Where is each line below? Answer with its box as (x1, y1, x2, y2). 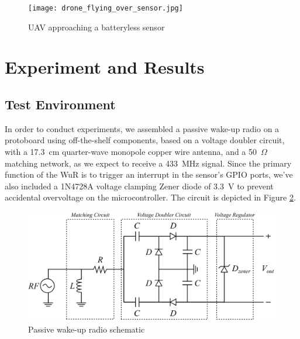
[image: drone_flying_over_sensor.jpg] (28, 4, 183, 12)
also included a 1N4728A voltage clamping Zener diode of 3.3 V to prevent (5, 179, 274, 192)
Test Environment (5, 95, 116, 113)
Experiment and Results (5, 55, 205, 79)
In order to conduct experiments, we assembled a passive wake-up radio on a (5, 122, 280, 134)
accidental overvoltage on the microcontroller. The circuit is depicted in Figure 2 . (5, 191, 296, 203)
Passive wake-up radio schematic (28, 323, 145, 335)
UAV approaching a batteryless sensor (28, 20, 165, 33)
